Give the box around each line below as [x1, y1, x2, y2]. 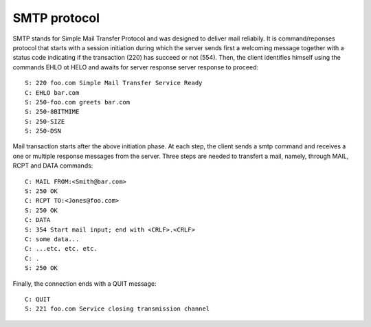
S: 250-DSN [25, 127, 62, 135]
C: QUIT [25, 295, 51, 303]
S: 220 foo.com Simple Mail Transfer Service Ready [25, 79, 203, 87]
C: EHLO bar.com [25, 89, 80, 96]
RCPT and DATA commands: [12, 161, 93, 170]
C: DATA [25, 216, 51, 224]
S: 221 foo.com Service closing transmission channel [25, 305, 210, 313]
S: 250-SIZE [25, 117, 65, 125]
